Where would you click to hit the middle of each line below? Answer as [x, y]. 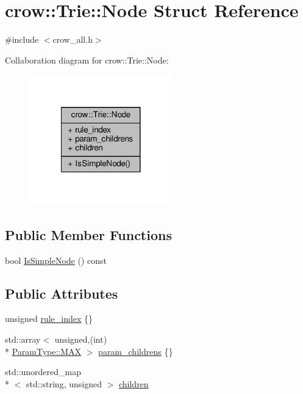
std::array [23, 339]
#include [22, 39]
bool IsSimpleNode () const [56, 260]
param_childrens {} [136, 351]
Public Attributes [62, 293]
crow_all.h [73, 39]
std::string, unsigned [64, 383]
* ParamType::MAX [43, 351]
